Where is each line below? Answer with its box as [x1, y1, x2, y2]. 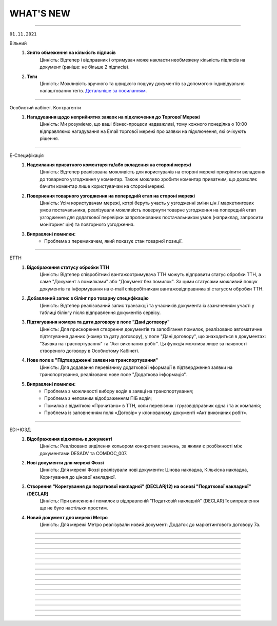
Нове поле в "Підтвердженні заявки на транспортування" [27, 357, 159, 363]
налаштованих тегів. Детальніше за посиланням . [39, 88, 147, 94]
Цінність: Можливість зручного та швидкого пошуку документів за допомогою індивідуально [39, 80, 245, 87]
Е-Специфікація [9, 152, 44, 159]
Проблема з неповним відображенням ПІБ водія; [44, 395, 152, 401]
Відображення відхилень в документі [27, 436, 112, 442]
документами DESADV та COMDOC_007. [39, 450, 128, 456]
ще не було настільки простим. [39, 505, 108, 511]
